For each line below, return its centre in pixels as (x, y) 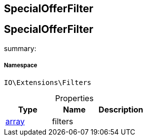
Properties (74, 98)
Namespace (21, 66)
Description (121, 109)
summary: (20, 48)
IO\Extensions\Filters (48, 82)
